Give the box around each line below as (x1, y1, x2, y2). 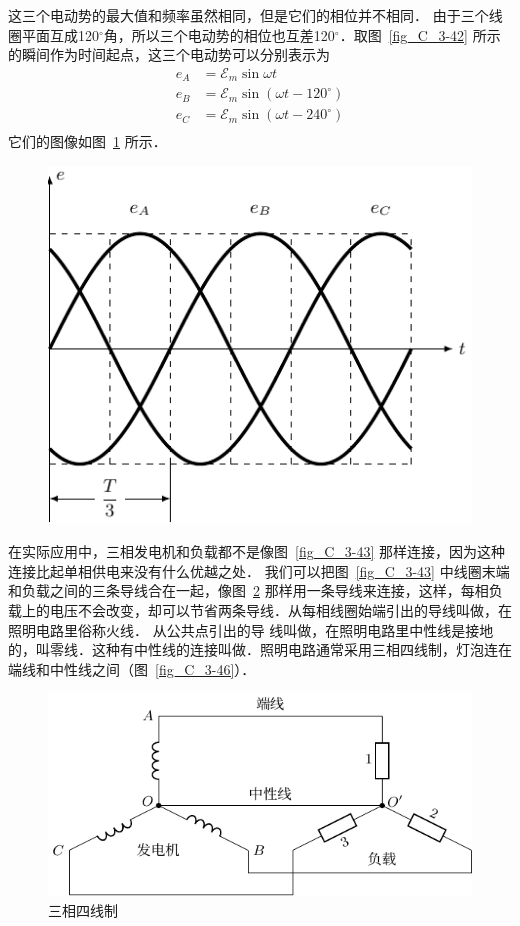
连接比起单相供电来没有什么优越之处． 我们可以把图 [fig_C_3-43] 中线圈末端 (8, 560, 510, 581)
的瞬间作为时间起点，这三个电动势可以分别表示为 (8, 44, 330, 65)
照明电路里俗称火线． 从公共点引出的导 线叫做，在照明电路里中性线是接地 (8, 619, 494, 640)
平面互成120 (21, 24, 99, 45)
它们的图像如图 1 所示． (8, 131, 167, 152)
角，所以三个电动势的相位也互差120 (103, 24, 335, 45)
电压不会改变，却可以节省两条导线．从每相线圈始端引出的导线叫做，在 (49, 600, 512, 621)
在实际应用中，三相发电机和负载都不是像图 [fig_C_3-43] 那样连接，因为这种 (8, 541, 506, 562)
